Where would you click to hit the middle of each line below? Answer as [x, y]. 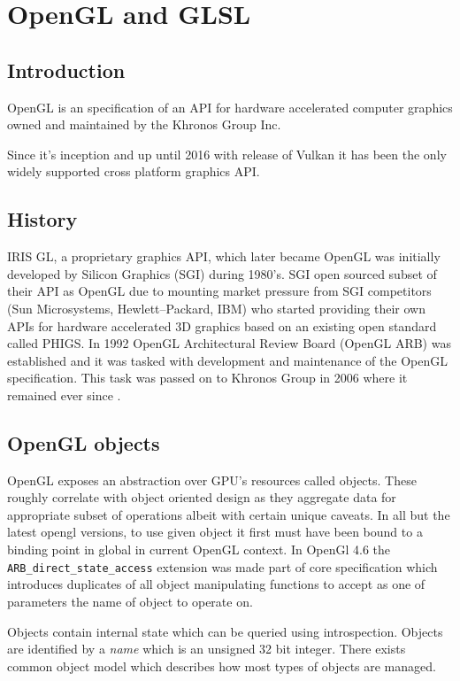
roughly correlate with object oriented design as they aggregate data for [202, 497]
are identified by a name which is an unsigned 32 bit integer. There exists [207, 649]
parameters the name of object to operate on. [130, 601]
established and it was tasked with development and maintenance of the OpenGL [227, 360]
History [42, 219]
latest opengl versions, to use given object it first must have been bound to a [215, 532]
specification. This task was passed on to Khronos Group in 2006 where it [207, 378]
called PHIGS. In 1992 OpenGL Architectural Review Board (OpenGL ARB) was [229, 343]
